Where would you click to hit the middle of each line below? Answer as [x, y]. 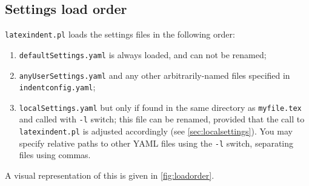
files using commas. [55, 155]
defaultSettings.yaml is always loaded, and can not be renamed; [143, 54]
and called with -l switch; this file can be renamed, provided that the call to [162, 119]
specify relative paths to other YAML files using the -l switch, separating [156, 143]
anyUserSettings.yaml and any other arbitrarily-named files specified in [154, 75]
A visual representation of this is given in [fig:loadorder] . [110, 175]
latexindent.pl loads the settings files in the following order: [120, 34]
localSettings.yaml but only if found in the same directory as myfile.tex [160, 107]
